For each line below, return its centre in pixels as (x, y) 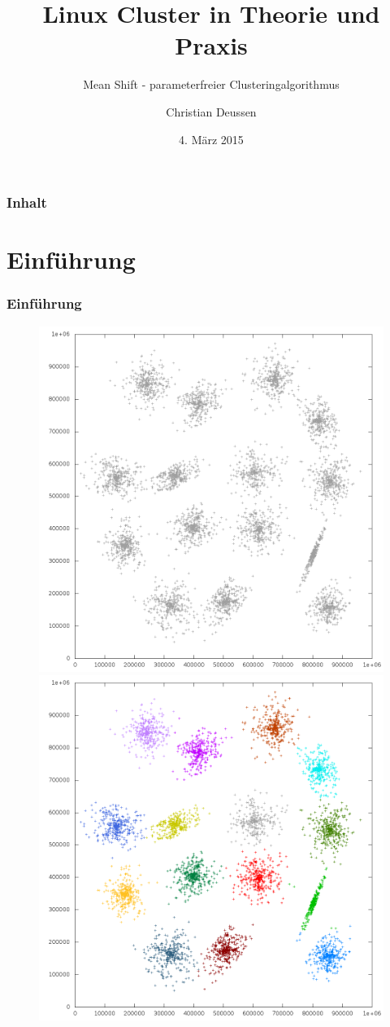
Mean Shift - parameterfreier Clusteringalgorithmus (211, 84)
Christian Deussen (211, 111)
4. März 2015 (211, 139)
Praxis (211, 45)
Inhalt (27, 202)
